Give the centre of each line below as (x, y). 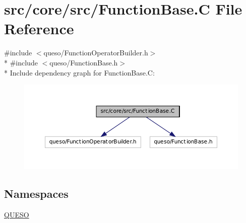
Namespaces (36, 194)
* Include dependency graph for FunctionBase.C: (79, 72)
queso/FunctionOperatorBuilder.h (96, 53)
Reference (39, 28)
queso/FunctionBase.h (84, 62)
